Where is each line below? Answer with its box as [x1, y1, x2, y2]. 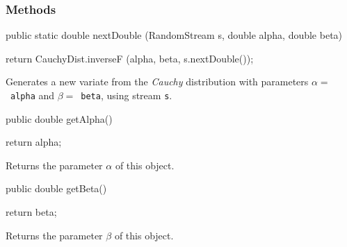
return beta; [6, 205, 57, 219]
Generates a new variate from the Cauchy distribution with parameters [6, 74, 309, 89]
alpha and [10, 88, 55, 102]
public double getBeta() [6, 181, 107, 196]
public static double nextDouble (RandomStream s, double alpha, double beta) [6, 28, 343, 42]
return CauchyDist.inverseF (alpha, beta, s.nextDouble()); [6, 51, 254, 65]
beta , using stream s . [81, 88, 172, 102]
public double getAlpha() [6, 111, 113, 126]
